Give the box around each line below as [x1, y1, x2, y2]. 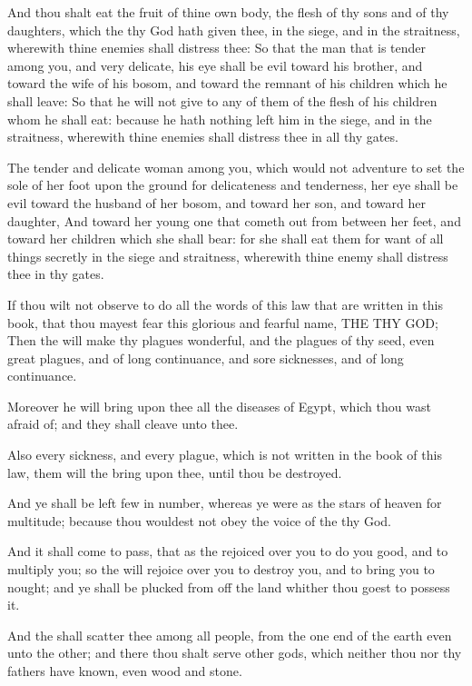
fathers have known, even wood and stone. [7, 661, 242, 680]
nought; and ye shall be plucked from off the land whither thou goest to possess [7, 577, 450, 596]
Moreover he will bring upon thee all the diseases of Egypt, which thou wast [7, 396, 431, 415]
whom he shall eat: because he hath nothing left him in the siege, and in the [7, 109, 432, 128]
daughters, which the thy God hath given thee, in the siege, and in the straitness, [7, 20, 460, 39]
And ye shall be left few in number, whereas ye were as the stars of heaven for [7, 493, 442, 512]
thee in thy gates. [7, 264, 104, 283]
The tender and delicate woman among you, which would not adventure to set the [7, 157, 465, 176]
